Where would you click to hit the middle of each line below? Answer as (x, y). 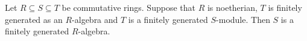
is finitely (285, 7)
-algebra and (95, 19)
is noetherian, (232, 7)
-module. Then (243, 19)
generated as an (34, 19)
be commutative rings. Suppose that (128, 7)
